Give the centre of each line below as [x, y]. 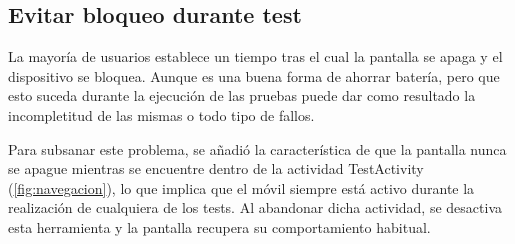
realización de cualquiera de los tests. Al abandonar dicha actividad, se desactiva [255, 207]
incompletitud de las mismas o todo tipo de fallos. [161, 114]
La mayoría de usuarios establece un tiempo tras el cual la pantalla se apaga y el [255, 56]
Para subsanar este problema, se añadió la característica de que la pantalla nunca [257, 148]
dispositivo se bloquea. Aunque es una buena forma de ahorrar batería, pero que [254, 75]
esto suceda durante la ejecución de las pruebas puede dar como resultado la [242, 95]
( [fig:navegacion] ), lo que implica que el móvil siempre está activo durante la [241, 187]
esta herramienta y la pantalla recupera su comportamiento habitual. [219, 226]
